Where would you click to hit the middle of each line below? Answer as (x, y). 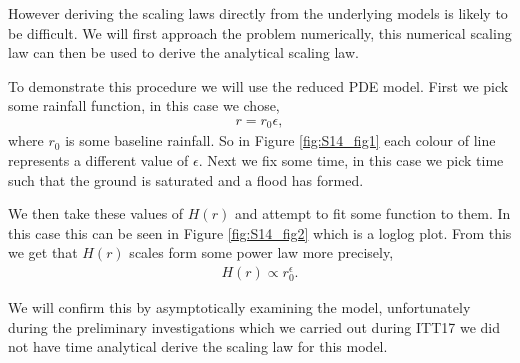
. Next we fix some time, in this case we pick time (351, 160)
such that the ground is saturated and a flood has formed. (186, 179)
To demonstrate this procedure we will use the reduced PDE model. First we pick (258, 85)
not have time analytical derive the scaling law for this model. (198, 346)
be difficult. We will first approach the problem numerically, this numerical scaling (260, 32)
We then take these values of (96, 213)
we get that (43, 252)
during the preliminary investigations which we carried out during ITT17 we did (254, 326)
